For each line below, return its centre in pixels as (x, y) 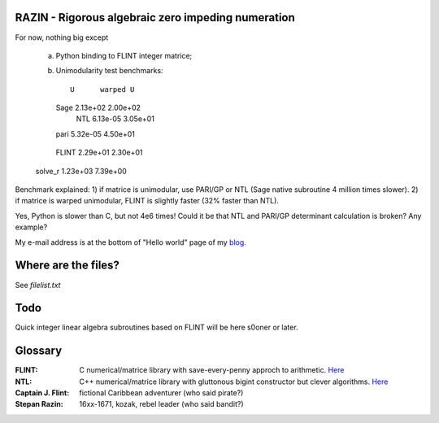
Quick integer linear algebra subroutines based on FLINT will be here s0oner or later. (156, 327)
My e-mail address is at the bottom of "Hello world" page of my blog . (131, 242)
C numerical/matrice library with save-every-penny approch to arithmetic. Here (212, 370)
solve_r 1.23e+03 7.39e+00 (81, 171)
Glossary (39, 351)
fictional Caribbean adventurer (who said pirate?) (161, 393)
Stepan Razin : (39, 404)
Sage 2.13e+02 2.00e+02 (98, 108)
